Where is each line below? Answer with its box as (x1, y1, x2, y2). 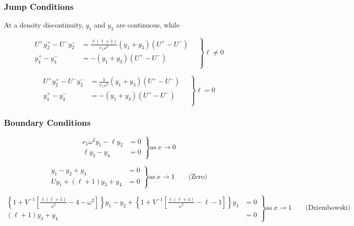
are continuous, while (116, 20, 180, 30)
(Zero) (188, 173, 207, 180)
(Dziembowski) (305, 204, 351, 212)
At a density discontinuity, (4, 20, 84, 30)
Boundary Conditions (4, 116, 91, 128)
